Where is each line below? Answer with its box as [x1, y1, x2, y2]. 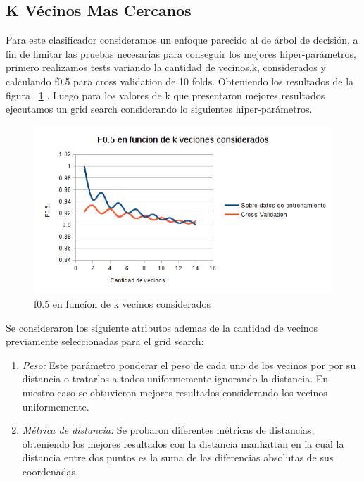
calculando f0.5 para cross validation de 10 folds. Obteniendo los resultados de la [6, 73, 354, 88]
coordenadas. [22, 464, 78, 478]
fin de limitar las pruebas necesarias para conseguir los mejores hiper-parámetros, [6, 46, 356, 61]
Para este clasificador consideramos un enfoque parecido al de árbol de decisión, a [6, 32, 358, 47]
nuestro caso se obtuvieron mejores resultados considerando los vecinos [22, 385, 327, 400]
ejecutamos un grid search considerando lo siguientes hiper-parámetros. [6, 101, 313, 116]
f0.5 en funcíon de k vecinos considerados [34, 296, 211, 311]
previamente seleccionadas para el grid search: [6, 334, 204, 349]
